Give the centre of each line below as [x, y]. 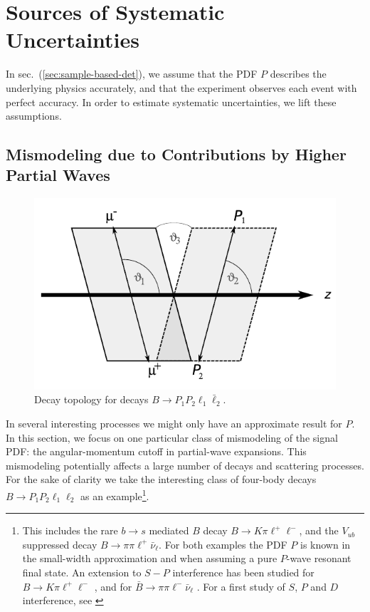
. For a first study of [241, 586]
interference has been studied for [243, 572]
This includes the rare [70, 530]
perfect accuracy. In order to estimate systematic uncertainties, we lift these [171, 102]
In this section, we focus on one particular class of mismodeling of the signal [172, 437]
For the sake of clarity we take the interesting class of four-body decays [161, 479]
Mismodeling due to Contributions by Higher [176, 154]
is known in [325, 544]
